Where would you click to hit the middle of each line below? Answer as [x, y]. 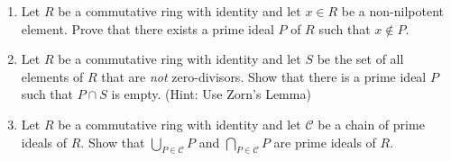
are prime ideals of [325, 142]
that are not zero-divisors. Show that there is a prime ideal [264, 76]
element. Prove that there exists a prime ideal [147, 28]
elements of [52, 76]
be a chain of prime [371, 124]
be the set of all [360, 59]
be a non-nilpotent [392, 11]
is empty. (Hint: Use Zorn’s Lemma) [211, 94]
